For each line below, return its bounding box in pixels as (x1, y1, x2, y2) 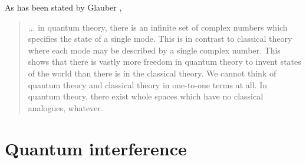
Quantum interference (5, 136, 187, 160)
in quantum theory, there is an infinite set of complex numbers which (38, 21, 288, 33)
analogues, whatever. (28, 101, 103, 114)
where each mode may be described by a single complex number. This (28, 44, 281, 56)
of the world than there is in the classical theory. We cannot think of (28, 66, 277, 79)
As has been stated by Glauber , (5, 1, 122, 13)
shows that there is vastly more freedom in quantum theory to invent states (28, 55, 301, 68)
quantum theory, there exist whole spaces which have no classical (28, 90, 264, 102)
